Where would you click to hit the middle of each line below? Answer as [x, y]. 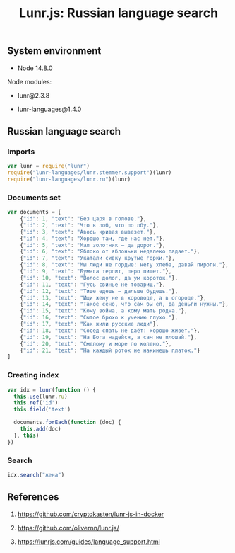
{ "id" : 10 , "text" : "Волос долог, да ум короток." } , [99, 278]
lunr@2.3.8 [34, 95]
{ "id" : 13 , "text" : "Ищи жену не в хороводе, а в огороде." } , [113, 298]
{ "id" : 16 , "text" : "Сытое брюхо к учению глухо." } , [99, 318]
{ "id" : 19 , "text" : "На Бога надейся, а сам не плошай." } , [109, 337]
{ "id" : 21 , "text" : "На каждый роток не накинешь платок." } [110, 350]
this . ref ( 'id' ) [36, 403]
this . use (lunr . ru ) [41, 397]
